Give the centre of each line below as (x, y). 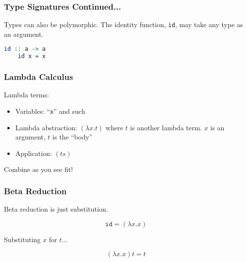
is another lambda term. (166, 127)
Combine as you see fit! (39, 169)
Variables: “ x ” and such (50, 111)
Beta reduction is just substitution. (56, 209)
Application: (33, 153)
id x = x (32, 56)
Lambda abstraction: (46, 127)
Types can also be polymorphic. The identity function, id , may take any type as (123, 24)
